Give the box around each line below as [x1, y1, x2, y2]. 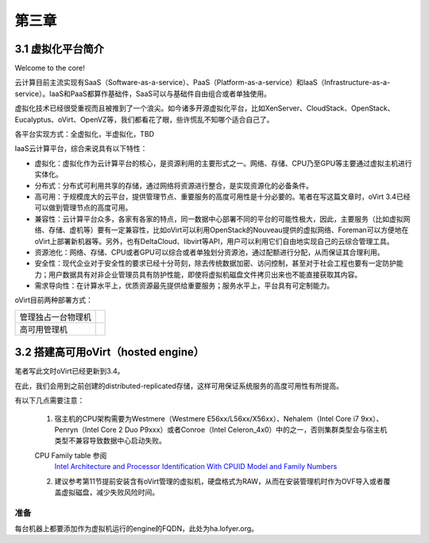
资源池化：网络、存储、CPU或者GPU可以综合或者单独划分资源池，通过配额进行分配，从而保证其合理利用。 [34, 247, 385, 257]
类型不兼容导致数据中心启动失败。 [54, 436, 166, 445]
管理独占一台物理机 [19, 311, 91, 322]
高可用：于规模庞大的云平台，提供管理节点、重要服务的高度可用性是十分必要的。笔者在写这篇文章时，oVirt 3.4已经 [34, 192, 411, 201]
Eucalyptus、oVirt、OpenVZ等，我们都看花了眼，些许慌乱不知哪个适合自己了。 [14, 114, 274, 124]
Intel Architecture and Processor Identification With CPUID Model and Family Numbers [54, 462, 338, 471]
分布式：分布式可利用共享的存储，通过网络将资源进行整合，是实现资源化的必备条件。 [34, 180, 313, 190]
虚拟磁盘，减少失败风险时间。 [60, 487, 159, 497]
